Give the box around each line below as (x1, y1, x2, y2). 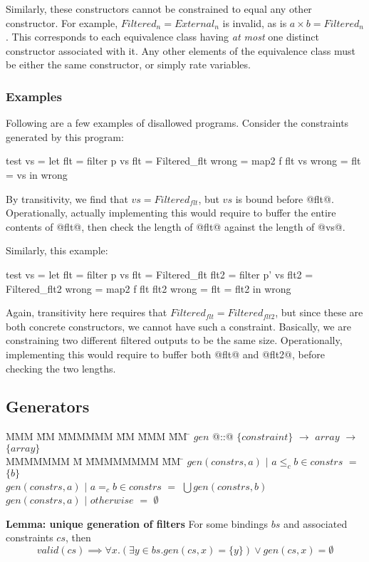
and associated (283, 516, 348, 531)
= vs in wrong (6, 167, 68, 182)
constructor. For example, (6, 15, 118, 30)
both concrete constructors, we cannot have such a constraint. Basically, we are (6, 318, 351, 333)
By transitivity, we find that (6, 191, 128, 206)
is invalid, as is (222, 15, 287, 30)
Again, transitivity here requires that (6, 305, 167, 320)
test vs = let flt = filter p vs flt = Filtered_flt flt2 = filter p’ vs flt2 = (6, 266, 313, 281)
